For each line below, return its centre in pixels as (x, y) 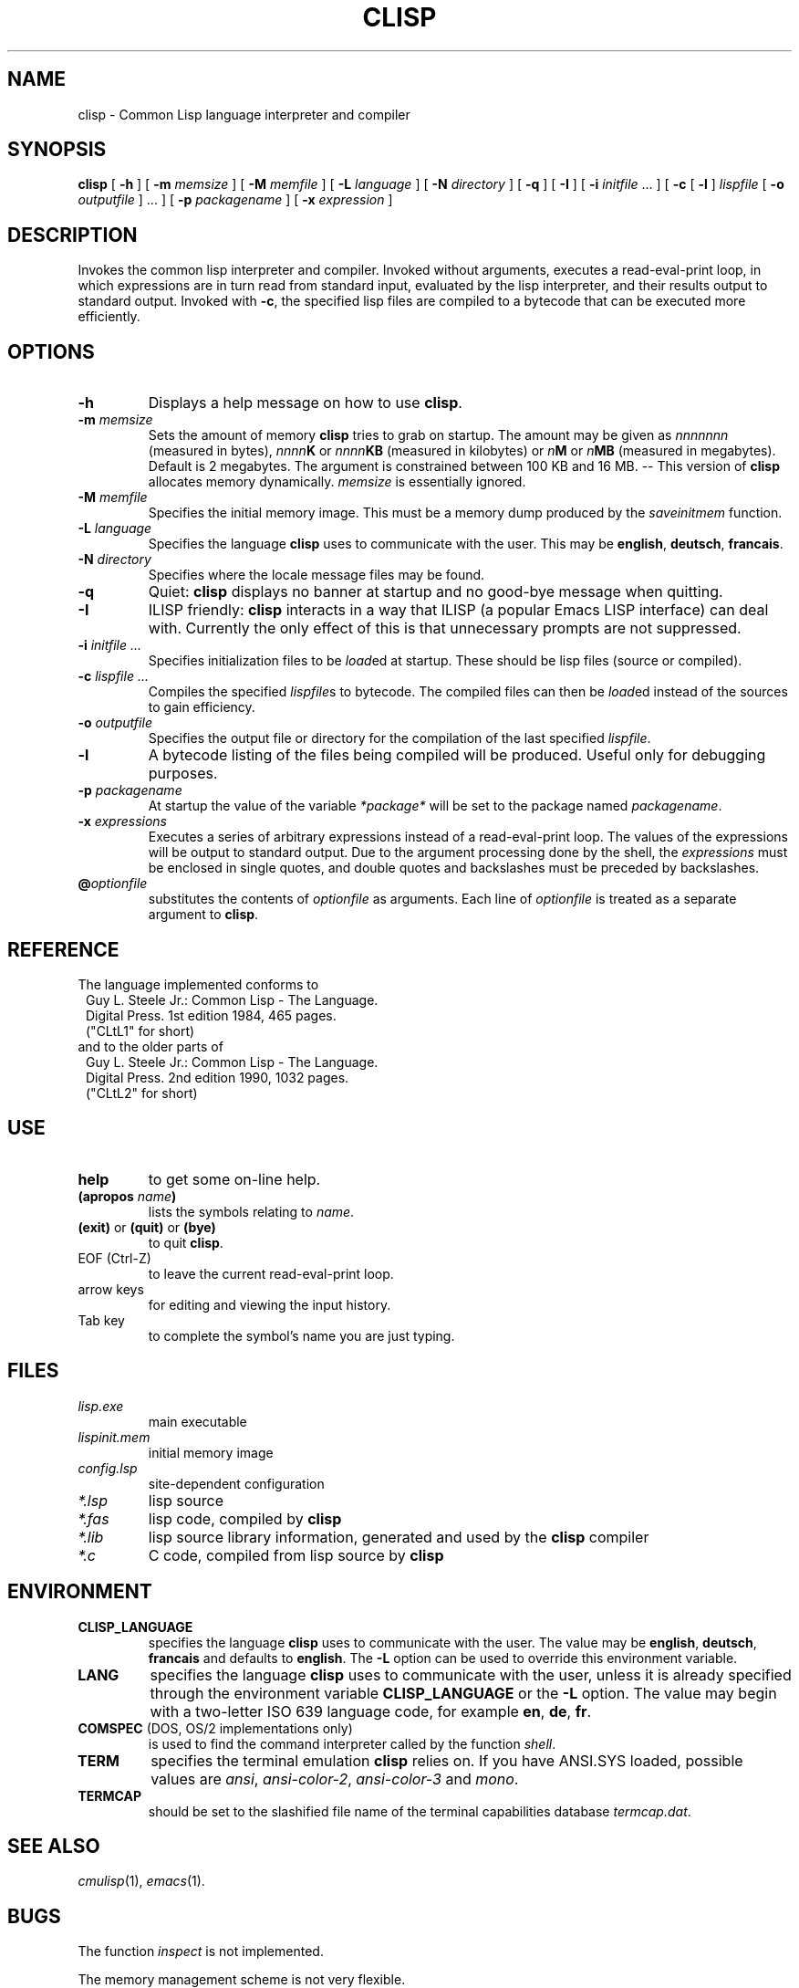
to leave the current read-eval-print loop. (271, 1273)
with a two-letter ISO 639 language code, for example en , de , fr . (371, 1711)
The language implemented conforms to (198, 984)
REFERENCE (63, 949)
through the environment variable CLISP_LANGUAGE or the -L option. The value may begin (463, 1693)
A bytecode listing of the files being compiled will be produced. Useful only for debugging (457, 755)
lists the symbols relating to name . (251, 1211)
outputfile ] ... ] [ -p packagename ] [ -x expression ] (235, 200)
